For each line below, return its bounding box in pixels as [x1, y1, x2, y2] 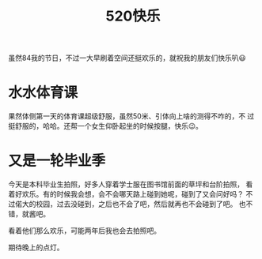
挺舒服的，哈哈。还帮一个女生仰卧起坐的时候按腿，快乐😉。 [8, 122, 203, 131]
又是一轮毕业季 [8, 152, 106, 170]
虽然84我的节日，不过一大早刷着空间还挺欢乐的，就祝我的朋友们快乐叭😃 [8, 53, 247, 63]
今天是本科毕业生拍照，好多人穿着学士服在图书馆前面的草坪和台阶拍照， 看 [8, 179, 253, 190]
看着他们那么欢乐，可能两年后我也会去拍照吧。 [8, 226, 161, 235]
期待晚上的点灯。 [8, 242, 64, 253]
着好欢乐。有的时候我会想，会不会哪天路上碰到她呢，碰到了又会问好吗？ [8, 190, 244, 199]
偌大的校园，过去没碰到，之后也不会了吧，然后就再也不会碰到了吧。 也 [14, 199, 246, 209]
